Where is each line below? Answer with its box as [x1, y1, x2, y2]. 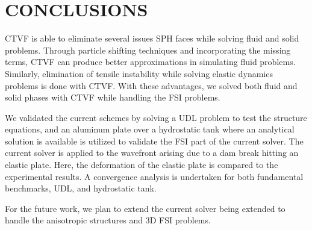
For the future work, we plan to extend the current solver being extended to [5, 202, 285, 214]
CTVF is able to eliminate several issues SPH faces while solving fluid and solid [5, 32, 299, 45]
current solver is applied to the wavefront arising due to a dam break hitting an [5, 146, 299, 159]
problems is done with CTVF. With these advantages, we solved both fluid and [5, 79, 298, 92]
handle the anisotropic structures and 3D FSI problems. [5, 214, 211, 226]
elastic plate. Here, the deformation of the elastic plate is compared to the [5, 158, 278, 171]
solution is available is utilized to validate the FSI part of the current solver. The [5, 134, 304, 147]
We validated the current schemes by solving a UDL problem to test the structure [5, 111, 307, 123]
